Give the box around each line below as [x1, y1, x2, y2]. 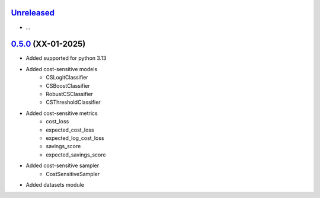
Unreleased [11, 8, 55, 18]
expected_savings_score [46, 151, 106, 158]
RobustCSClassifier [46, 90, 93, 97]
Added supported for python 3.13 [25, 55, 107, 62]
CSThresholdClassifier [46, 98, 101, 106]
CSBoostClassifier [46, 82, 90, 89]
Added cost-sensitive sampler [25, 162, 100, 169]
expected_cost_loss [46, 126, 94, 133]
